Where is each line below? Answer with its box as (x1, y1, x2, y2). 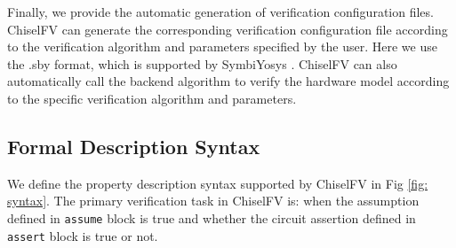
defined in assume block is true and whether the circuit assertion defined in (7, 208, 416, 227)
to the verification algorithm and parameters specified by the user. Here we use (7, 37, 437, 56)
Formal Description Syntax (7, 132, 260, 159)
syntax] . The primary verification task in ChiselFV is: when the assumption (7, 191, 420, 210)
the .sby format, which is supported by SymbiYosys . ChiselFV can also (7, 54, 397, 73)
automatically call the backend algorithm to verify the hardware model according (7, 72, 450, 90)
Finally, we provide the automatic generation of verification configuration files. (7, 3, 434, 20)
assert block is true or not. (7, 226, 158, 244)
